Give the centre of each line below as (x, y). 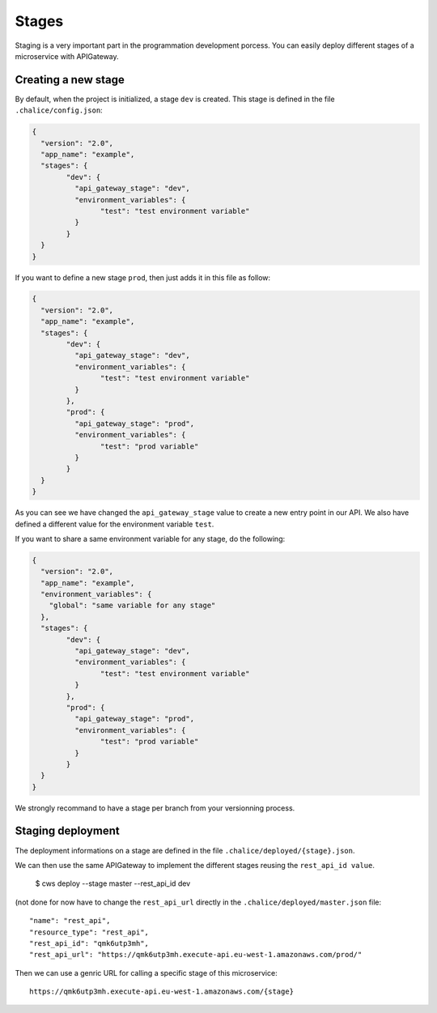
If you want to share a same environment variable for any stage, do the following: (150, 538)
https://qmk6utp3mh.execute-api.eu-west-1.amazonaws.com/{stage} (162, 992)
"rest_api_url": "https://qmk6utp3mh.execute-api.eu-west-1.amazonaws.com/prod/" (196, 955)
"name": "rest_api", (70, 921)
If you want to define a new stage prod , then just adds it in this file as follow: (143, 277)
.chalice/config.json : (59, 110)
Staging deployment (68, 831)
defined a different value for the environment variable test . (115, 524)
